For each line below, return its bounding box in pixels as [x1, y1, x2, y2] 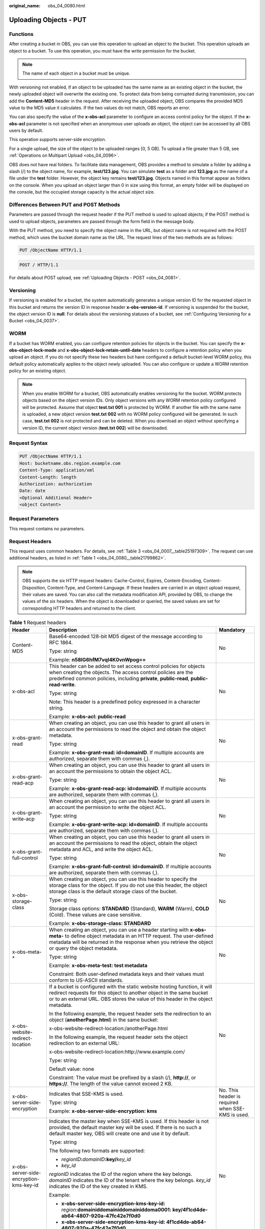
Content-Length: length [19, 474, 77, 480]
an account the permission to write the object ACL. [49, 804, 166, 811]
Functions [9, 30, 34, 37]
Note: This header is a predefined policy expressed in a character [49, 699, 201, 705]
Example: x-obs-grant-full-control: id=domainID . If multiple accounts [49, 863, 212, 870]
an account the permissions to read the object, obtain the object [49, 840, 197, 847]
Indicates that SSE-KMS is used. [49, 1090, 124, 1097]
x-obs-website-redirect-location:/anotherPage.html [49, 1025, 168, 1032]
